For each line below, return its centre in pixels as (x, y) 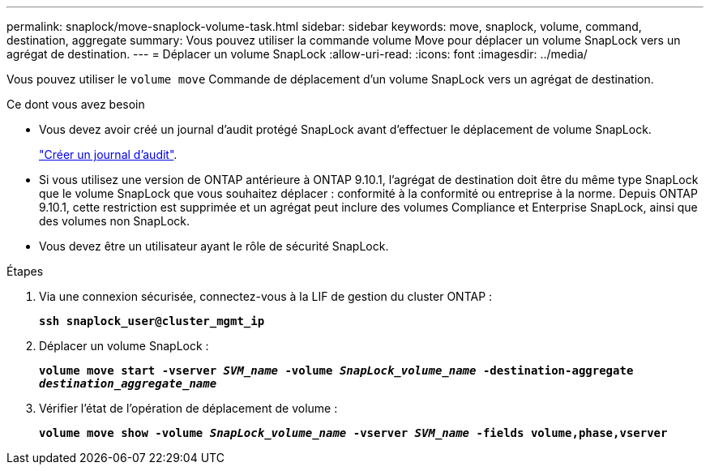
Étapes (25, 271)
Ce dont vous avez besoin (76, 104)
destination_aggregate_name (128, 383)
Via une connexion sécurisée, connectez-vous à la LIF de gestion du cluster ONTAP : (266, 296)
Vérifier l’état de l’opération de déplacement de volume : (188, 408)
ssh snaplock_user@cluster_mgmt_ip (152, 321)
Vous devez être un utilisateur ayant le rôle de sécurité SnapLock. (214, 246)
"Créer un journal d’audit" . (108, 154)
